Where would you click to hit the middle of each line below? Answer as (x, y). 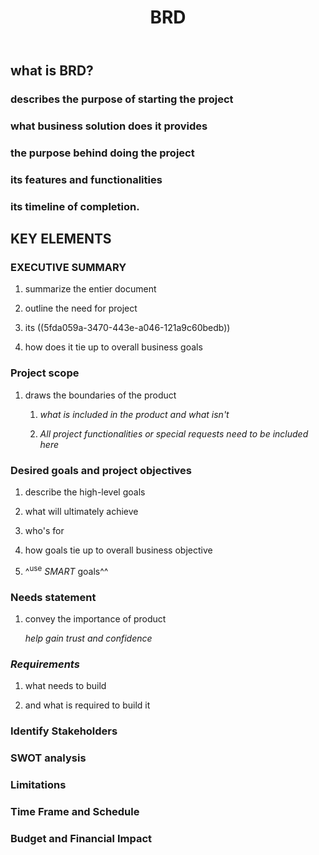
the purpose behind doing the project (102, 153)
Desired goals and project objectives (101, 470)
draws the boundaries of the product (100, 395)
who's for (44, 531)
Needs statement (53, 597)
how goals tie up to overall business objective (118, 550)
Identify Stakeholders (64, 731)
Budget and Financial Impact (81, 838)
